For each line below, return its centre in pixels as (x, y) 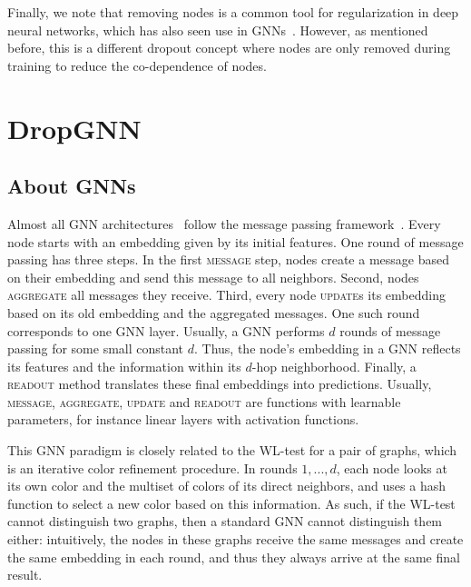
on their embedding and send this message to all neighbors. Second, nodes (213, 277)
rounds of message (390, 330)
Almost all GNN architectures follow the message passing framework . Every (224, 223)
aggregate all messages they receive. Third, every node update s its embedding (226, 295)
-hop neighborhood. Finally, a (334, 366)
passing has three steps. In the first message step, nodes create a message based (228, 259)
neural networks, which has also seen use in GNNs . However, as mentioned (218, 30)
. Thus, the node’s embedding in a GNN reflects (328, 348)
